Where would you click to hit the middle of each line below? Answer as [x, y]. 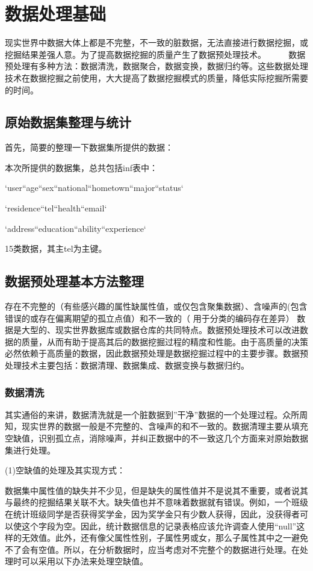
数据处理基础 [56, 14]
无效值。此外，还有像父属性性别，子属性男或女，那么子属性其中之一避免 [165, 538]
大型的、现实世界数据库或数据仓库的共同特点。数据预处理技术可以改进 [160, 330]
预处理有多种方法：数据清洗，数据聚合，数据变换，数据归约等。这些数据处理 [156, 66]
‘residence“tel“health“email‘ [56, 208]
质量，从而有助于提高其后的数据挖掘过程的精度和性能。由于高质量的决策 [165, 341]
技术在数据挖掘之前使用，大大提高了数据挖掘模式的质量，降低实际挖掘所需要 [156, 77]
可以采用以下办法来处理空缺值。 [85, 561]
